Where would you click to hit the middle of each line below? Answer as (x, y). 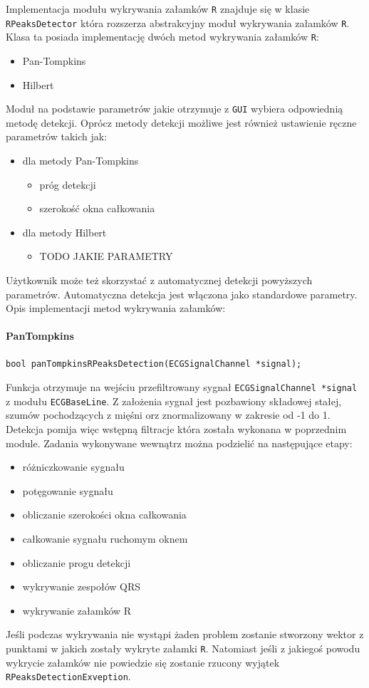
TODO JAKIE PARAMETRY (106, 256)
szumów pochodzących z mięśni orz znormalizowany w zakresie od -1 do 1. (168, 415)
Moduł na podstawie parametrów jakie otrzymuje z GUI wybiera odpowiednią (175, 109)
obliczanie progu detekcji (77, 562)
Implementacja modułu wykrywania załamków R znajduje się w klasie (158, 9)
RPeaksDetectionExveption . (68, 676)
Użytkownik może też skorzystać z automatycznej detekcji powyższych (159, 280)
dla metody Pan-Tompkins (80, 160)
